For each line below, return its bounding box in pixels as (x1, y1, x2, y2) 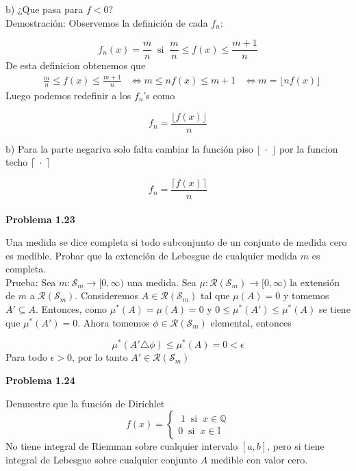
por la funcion (279, 141, 338, 155)
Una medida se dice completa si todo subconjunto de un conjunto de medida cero (5, 235, 347, 249)
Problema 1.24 (5, 372, 75, 387)
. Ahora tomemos (77, 315, 150, 329)
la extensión (290, 275, 340, 289)
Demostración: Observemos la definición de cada (5, 15, 208, 29)
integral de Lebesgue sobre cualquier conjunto (5, 452, 198, 466)
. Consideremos (75, 288, 139, 303)
